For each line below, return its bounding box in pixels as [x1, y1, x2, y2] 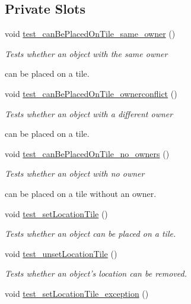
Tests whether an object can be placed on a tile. [5, 227, 176, 240]
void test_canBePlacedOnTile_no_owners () [5, 147, 170, 159]
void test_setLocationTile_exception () [5, 287, 149, 299]
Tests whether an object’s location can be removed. [5, 267, 187, 280]
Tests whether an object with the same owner [5, 47, 168, 59]
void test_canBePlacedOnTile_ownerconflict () [5, 87, 177, 99]
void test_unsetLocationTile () [5, 247, 117, 259]
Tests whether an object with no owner [5, 167, 145, 180]
